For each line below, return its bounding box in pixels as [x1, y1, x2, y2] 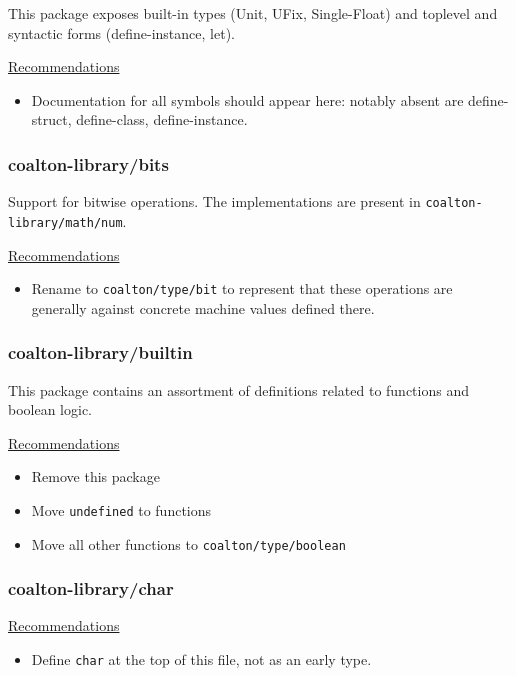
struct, [31, 109, 72, 130]
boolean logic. [8, 399, 93, 420]
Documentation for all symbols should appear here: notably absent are [31, 89, 464, 110]
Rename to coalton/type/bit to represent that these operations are [31, 278, 453, 299]
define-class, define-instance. [76, 109, 248, 130]
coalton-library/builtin [8, 340, 193, 365]
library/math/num [8, 215, 123, 230]
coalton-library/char [8, 576, 174, 601]
